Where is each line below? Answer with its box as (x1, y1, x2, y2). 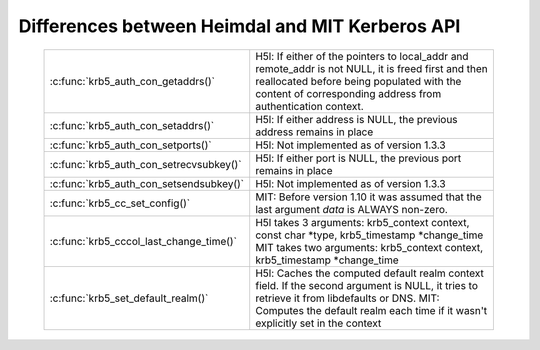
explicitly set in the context (255, 316, 382, 330)
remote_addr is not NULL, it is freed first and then (255, 61, 489, 75)
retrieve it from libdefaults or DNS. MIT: (255, 291, 440, 305)
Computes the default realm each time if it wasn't (255, 303, 488, 317)
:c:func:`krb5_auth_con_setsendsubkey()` (49, 176, 245, 190)
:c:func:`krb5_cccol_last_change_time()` (49, 234, 237, 248)
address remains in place (255, 125, 374, 139)
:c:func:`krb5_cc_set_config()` (49, 196, 190, 210)
